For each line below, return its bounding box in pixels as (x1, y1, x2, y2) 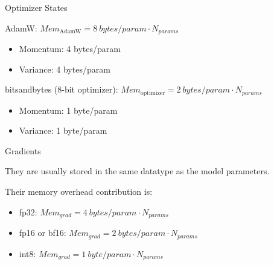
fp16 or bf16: (19, 226, 66, 239)
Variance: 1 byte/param (19, 124, 107, 137)
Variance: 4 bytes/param (19, 62, 110, 75)
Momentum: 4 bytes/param (19, 42, 121, 55)
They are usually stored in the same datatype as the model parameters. (5, 165, 270, 177)
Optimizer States (5, 1, 68, 13)
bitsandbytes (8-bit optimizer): (5, 83, 118, 96)
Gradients (5, 144, 41, 157)
